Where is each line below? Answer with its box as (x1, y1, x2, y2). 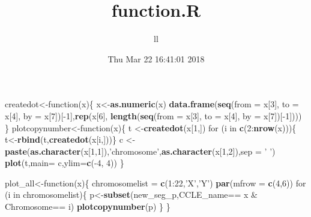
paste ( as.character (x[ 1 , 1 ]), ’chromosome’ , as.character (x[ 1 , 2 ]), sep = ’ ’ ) (5, 144, 276, 157)
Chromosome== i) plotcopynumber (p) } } (5, 200, 171, 213)
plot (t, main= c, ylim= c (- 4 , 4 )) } (5, 156, 124, 169)
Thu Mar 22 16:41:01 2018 (107, 52, 205, 65)
